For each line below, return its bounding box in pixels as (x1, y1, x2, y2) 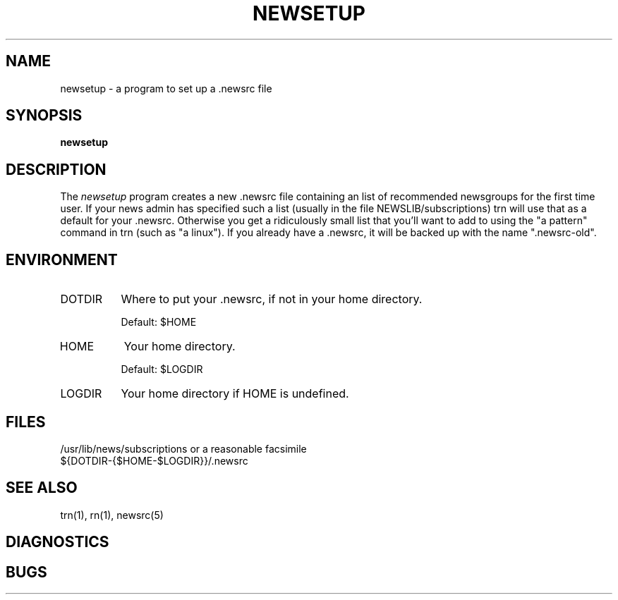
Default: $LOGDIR (121, 363, 203, 376)
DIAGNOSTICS (6, 533, 109, 551)
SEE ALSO (6, 479, 78, 497)
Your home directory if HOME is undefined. (121, 386, 349, 401)
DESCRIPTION (6, 160, 107, 178)
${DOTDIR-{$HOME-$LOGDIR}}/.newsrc (60, 454, 248, 467)
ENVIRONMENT (6, 250, 118, 269)
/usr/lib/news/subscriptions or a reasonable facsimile (60, 442, 307, 455)
